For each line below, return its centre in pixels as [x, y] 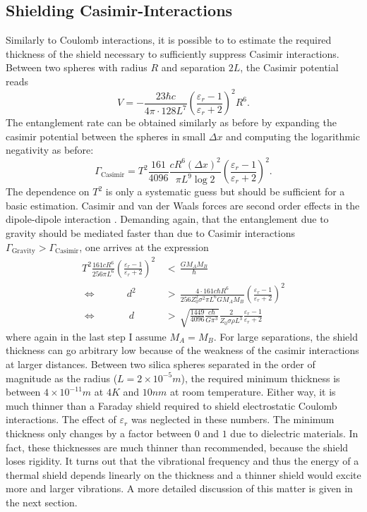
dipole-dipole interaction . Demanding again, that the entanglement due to [167, 219]
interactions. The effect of [61, 419]
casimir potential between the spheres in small [106, 136]
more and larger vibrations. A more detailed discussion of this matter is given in [179, 488]
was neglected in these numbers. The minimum [233, 419]
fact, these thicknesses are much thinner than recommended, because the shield [177, 447]
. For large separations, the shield [286, 336]
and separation [193, 67]
